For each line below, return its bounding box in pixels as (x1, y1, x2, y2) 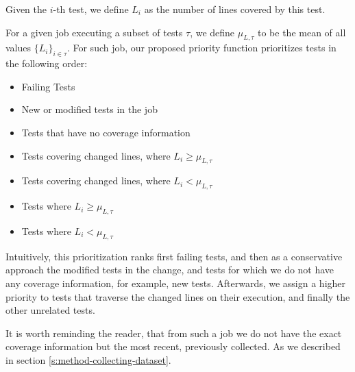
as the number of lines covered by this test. (144, 2, 326, 16)
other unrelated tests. (5, 303, 95, 317)
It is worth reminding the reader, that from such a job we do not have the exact (5, 325, 342, 340)
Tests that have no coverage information (21, 125, 191, 139)
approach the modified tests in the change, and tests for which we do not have (5, 262, 334, 277)
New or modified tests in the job (21, 102, 158, 116)
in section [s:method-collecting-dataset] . (5, 352, 171, 367)
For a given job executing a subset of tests (5, 25, 183, 39)
